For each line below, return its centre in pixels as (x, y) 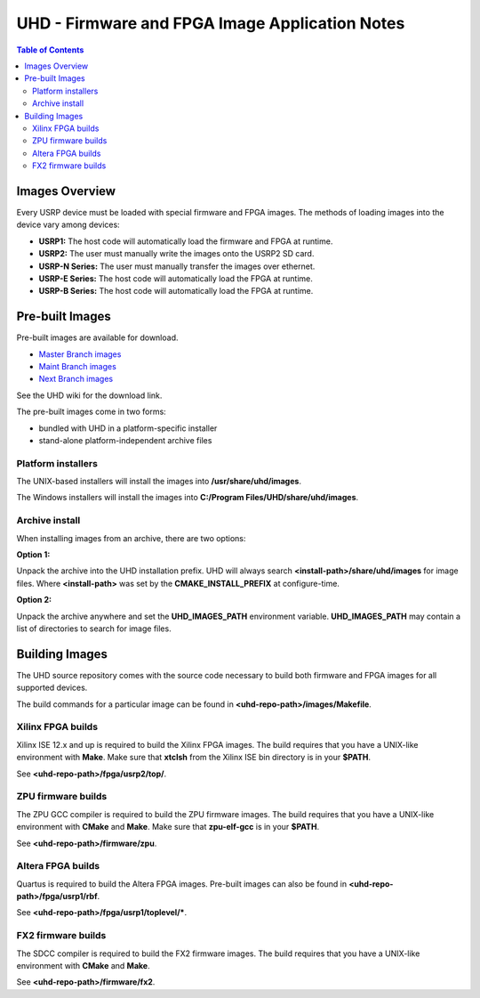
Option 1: (33, 555)
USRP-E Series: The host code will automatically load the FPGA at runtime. (176, 278)
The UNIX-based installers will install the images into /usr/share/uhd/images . (159, 482)
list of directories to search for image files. (94, 629)
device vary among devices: (68, 225)
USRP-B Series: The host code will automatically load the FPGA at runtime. (176, 291)
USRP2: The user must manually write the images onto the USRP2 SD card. (176, 254)
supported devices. (52, 688)
